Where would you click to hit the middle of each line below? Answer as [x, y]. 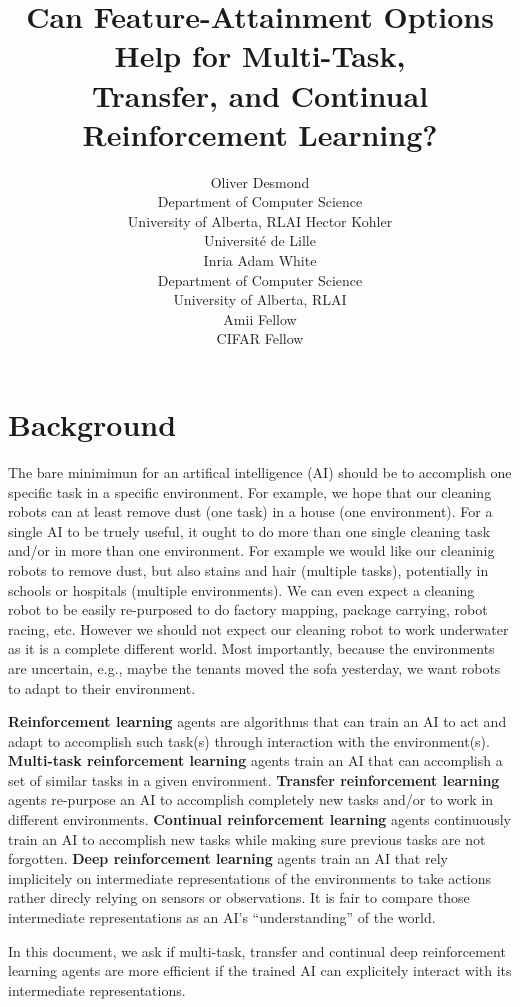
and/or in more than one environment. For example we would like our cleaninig [251, 550]
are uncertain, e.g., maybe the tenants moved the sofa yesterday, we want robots [254, 667]
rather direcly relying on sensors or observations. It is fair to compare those [239, 897]
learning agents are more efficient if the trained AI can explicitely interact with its [260, 970]
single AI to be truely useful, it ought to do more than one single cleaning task [249, 530]
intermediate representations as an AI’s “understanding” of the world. [222, 917]
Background [92, 424]
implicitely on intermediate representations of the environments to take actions [250, 877]
